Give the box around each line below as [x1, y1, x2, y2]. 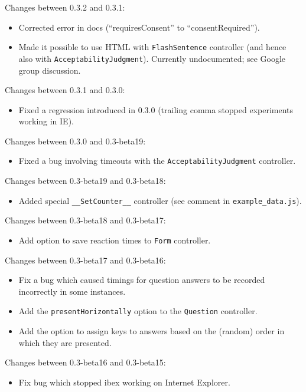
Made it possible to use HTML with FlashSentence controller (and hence [18, 41, 287, 53]
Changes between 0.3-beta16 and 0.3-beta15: [5, 356, 166, 368]
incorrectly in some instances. [18, 285, 126, 297]
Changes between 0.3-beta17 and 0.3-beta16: [5, 253, 166, 266]
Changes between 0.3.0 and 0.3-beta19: [5, 134, 146, 147]
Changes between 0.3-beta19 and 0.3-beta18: [5, 174, 166, 187]
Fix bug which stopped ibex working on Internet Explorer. [18, 375, 230, 388]
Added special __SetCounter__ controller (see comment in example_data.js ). [18, 194, 302, 206]
